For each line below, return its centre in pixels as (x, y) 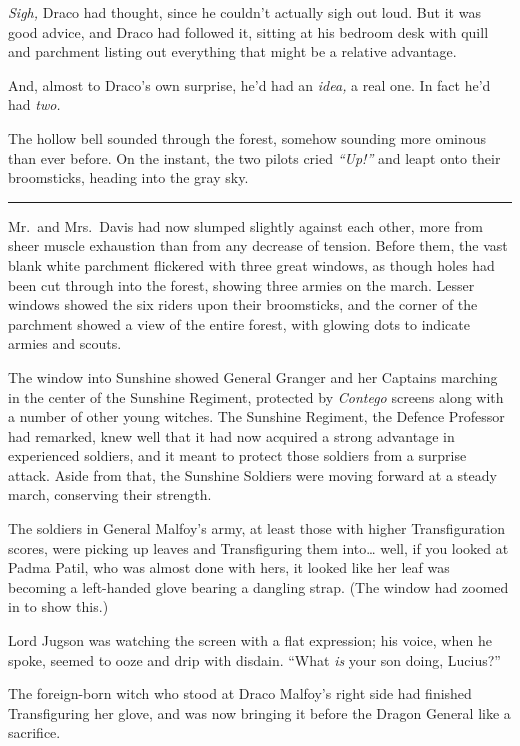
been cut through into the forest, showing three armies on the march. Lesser (241, 284)
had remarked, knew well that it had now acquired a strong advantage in (231, 435)
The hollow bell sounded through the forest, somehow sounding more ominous (247, 137)
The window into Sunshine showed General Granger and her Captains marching (253, 376)
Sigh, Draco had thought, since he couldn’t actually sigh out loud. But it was (244, 12)
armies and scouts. (65, 343)
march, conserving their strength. (110, 494)
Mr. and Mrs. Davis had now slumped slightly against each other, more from (245, 225)
